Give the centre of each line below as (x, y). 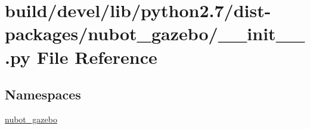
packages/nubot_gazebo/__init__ (155, 33)
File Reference (97, 57)
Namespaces (43, 94)
